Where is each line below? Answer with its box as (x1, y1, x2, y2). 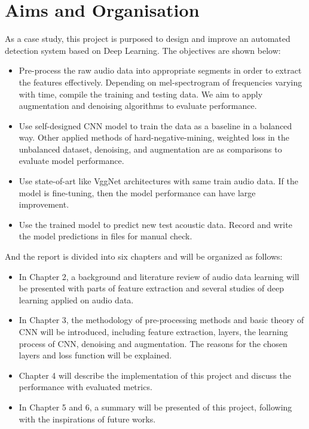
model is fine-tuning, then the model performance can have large (19, 186, 256, 199)
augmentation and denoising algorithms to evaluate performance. (19, 99, 257, 112)
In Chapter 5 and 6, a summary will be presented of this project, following (19, 400, 292, 413)
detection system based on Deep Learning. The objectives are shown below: (5, 44, 281, 56)
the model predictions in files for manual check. (19, 230, 192, 242)
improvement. (19, 198, 69, 211)
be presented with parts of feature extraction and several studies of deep (19, 282, 284, 294)
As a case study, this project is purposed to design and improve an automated (5, 32, 290, 45)
